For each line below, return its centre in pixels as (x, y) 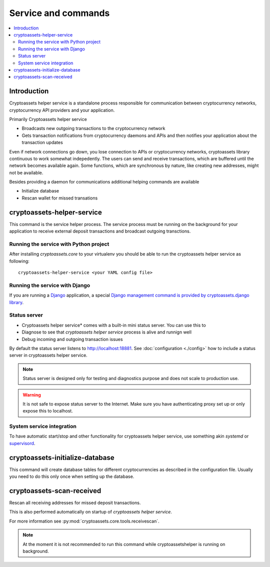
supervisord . (22, 443)
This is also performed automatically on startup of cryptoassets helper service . (91, 512)
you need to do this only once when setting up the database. (72, 476)
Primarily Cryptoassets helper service (48, 119)
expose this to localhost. (48, 411)
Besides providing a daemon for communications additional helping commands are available (104, 182)
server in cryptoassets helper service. (48, 355)
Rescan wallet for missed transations (60, 198)
